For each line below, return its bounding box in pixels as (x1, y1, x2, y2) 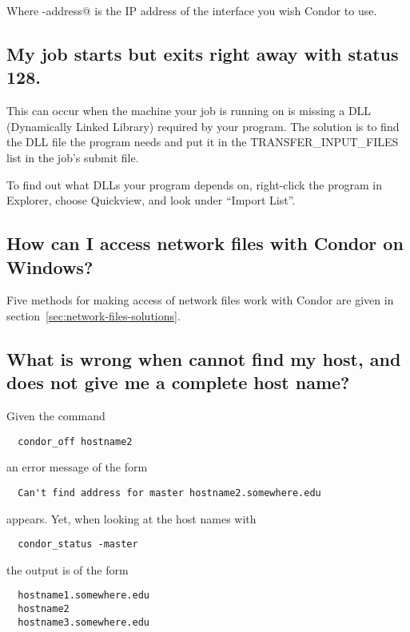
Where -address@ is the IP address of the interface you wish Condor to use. (6, 2, 377, 18)
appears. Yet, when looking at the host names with (6, 510, 257, 527)
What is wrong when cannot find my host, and (6, 346, 401, 371)
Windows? (6, 254, 94, 279)
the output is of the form (6, 561, 129, 578)
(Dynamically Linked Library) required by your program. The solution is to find (6, 117, 400, 134)
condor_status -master (18, 539, 138, 551)
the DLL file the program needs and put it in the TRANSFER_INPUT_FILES (6, 133, 399, 150)
